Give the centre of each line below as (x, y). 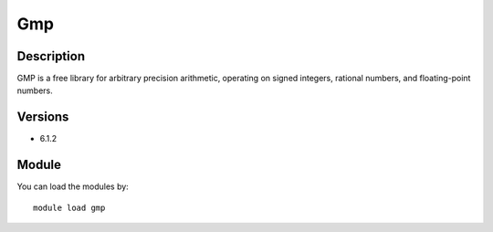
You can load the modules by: (73, 186)
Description (51, 56)
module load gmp (69, 207)
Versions (43, 117)
